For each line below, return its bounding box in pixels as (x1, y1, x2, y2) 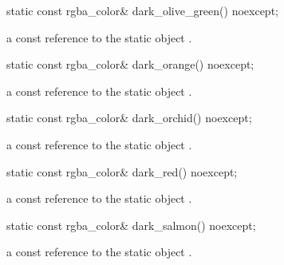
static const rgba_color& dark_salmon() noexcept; (6, 216, 256, 233)
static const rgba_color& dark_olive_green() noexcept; (6, 2, 278, 18)
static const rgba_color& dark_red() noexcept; (6, 163, 238, 180)
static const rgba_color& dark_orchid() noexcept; (6, 109, 252, 126)
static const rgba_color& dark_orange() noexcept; (6, 56, 254, 73)
